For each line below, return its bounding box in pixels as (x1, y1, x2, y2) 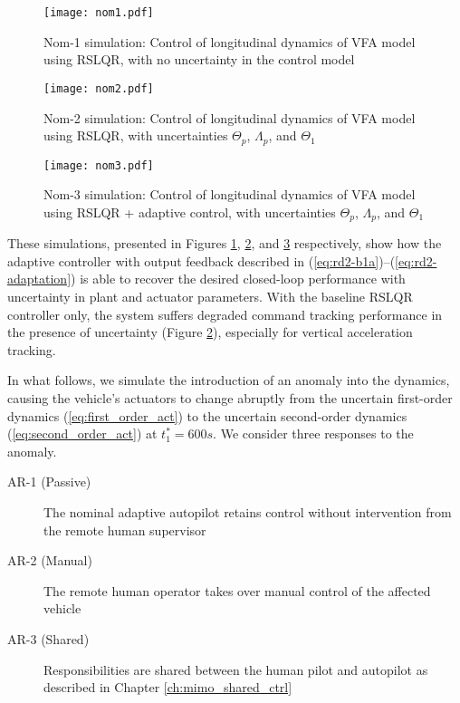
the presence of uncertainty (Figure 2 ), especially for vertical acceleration (7, 323, 413, 342)
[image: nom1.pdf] (43, 6, 154, 19)
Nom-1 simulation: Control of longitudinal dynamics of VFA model (43, 32, 416, 51)
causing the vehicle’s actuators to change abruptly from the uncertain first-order (7, 389, 453, 407)
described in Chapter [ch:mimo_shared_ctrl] (43, 678, 292, 697)
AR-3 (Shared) (7, 629, 90, 648)
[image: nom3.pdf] (43, 159, 154, 172)
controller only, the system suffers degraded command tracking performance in (7, 304, 443, 323)
